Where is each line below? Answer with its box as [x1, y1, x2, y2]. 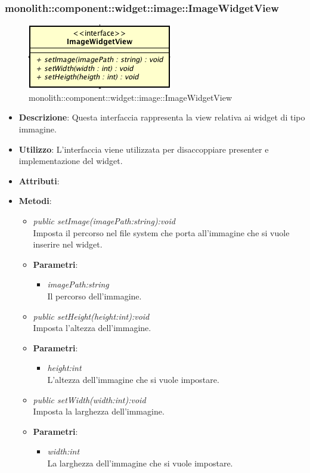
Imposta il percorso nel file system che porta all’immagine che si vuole [33, 226, 290, 239]
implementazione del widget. [18, 154, 123, 167]
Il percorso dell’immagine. [47, 289, 142, 302]
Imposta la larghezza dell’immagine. [33, 405, 165, 418]
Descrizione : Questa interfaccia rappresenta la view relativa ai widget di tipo [18, 111, 305, 123]
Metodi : [18, 194, 52, 207]
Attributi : [18, 174, 60, 187]
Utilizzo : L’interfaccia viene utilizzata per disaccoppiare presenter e [18, 143, 269, 155]
